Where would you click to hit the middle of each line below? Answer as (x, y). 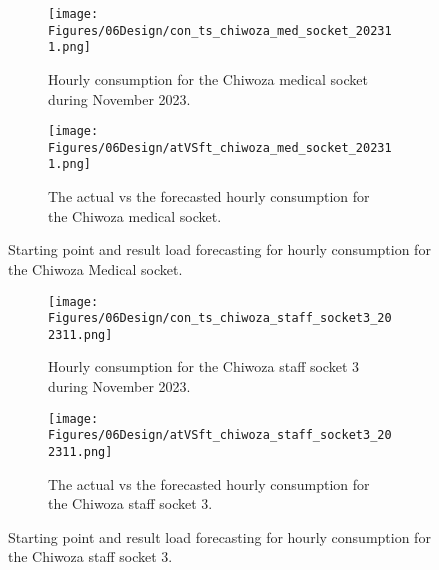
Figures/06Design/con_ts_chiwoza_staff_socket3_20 (220, 318)
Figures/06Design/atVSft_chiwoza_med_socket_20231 (220, 147)
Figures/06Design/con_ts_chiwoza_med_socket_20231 (220, 30)
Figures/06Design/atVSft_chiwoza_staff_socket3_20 (220, 435)
